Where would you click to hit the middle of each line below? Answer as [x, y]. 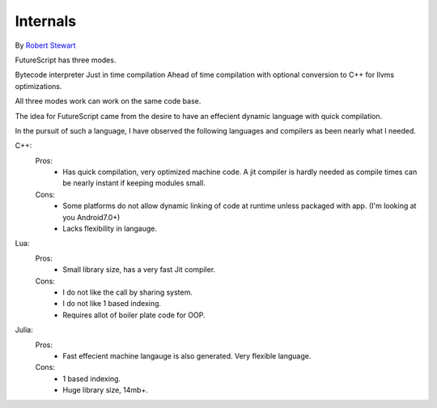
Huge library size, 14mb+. [106, 390]
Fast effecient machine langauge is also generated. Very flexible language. [187, 355]
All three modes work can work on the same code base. [108, 101]
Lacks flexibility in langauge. [110, 229]
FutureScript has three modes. [66, 60]
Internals [46, 21]
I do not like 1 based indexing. [112, 304]
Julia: [24, 330]
